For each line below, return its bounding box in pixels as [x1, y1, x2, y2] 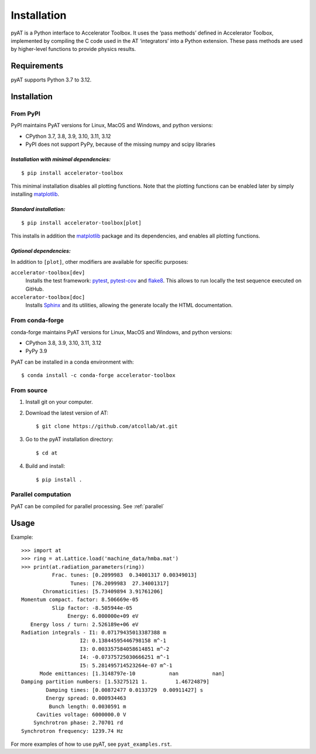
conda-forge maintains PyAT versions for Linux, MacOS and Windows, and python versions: [11, 328, 232, 335]
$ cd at [36, 449, 58, 456]
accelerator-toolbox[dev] [11, 269, 85, 276]
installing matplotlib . [11, 191, 60, 198]
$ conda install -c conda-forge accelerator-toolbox [21, 372, 176, 379]
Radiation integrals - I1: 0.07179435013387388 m [21, 629, 167, 636]
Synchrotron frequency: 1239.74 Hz [21, 728, 123, 734]
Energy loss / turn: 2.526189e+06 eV [30, 621, 139, 627]
